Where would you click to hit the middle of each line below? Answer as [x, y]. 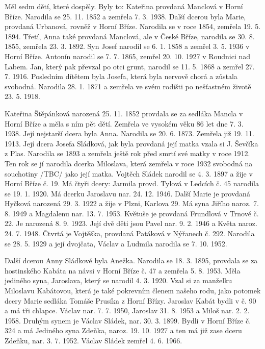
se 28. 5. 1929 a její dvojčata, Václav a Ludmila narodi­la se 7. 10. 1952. [116, 243]
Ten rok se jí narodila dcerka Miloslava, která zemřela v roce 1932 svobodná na [129, 163]
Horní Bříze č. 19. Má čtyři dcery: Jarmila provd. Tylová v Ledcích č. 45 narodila [132, 183]
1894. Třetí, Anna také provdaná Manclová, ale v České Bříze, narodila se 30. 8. [130, 36]
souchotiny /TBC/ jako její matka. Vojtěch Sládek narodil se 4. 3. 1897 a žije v [129, 173]
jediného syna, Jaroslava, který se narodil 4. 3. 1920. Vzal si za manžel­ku [118, 280]
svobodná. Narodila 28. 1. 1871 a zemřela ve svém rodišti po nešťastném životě [128, 86]
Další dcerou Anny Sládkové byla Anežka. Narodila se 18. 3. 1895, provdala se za [131, 260]
